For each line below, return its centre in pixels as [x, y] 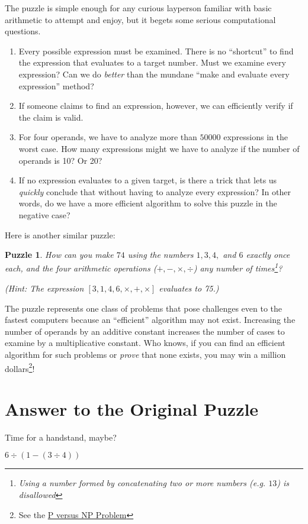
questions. [23, 31]
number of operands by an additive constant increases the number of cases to [145, 331]
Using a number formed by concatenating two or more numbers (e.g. [142, 483]
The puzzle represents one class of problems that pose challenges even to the [144, 308]
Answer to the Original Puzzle [132, 408]
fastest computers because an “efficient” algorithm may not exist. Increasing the [150, 320]
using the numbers [161, 255]
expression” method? [56, 85]
